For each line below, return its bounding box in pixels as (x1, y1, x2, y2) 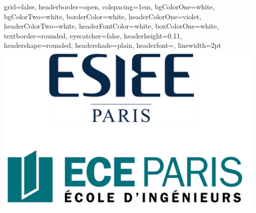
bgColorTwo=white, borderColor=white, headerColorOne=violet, (4, 11, 201, 21)
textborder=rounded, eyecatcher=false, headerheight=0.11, (4, 30, 182, 40)
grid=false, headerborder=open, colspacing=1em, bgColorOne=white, (4, 1, 215, 11)
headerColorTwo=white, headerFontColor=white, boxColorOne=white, (4, 21, 219, 31)
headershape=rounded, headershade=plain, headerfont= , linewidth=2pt (4, 40, 222, 50)
